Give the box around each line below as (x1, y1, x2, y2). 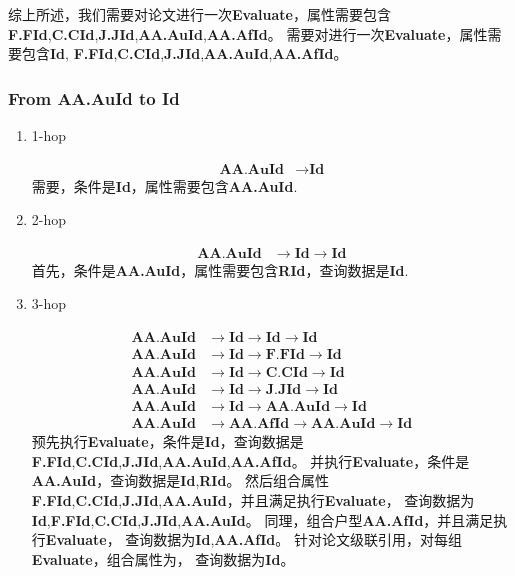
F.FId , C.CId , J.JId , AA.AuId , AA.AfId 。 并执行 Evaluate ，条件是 (31, 450, 470, 471)
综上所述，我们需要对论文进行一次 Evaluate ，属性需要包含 (8, 4, 391, 24)
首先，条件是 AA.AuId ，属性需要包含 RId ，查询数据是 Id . (31, 259, 409, 280)
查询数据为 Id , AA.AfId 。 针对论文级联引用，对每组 (125, 529, 462, 550)
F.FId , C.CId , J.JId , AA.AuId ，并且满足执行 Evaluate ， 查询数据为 (31, 490, 475, 510)
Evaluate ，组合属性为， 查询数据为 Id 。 (31, 548, 295, 569)
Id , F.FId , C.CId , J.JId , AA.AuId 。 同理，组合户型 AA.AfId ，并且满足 (31, 509, 494, 530)
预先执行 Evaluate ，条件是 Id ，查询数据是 (31, 431, 304, 452)
